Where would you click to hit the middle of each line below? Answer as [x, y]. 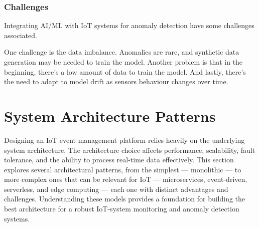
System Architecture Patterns [110, 116]
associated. [21, 35]
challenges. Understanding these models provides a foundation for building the [125, 199]
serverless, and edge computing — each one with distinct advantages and [116, 189]
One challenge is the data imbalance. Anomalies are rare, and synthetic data [122, 52]
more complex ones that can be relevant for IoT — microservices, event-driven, [126, 179]
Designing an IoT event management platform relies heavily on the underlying [124, 140]
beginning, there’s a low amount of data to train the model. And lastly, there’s [125, 71]
